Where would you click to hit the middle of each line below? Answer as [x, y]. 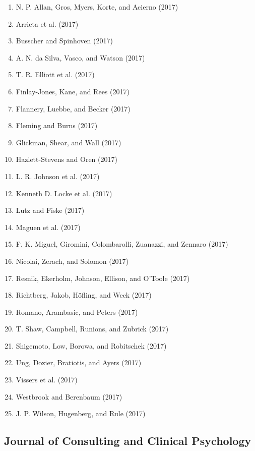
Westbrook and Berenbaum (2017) [69, 396]
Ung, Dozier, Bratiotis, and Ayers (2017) [79, 362]
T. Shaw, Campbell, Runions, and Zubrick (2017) [92, 329]
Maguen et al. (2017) [48, 227]
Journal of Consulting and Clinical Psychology [128, 441]
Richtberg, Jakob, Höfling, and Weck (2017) [84, 295]
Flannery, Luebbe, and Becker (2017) [73, 108]
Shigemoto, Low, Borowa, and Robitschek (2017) [91, 345]
